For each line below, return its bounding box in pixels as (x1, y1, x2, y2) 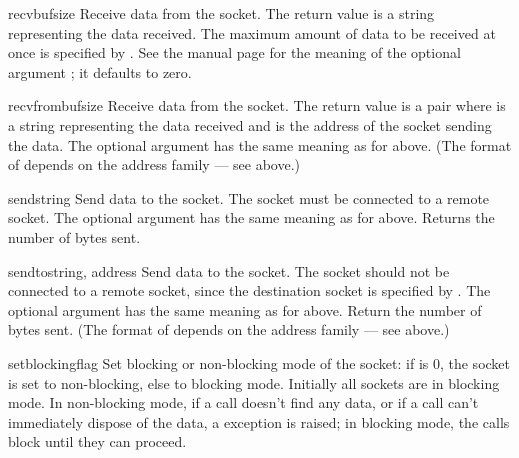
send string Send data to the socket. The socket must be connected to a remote (8, 187, 490, 208)
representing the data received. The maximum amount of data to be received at (8, 22, 496, 43)
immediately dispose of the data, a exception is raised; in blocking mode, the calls (8, 411, 510, 432)
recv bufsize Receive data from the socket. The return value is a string (8, 3, 435, 23)
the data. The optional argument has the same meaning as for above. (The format (8, 134, 512, 155)
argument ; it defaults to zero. (8, 61, 192, 82)
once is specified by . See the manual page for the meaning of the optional (8, 42, 461, 63)
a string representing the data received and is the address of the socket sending (8, 114, 492, 135)
